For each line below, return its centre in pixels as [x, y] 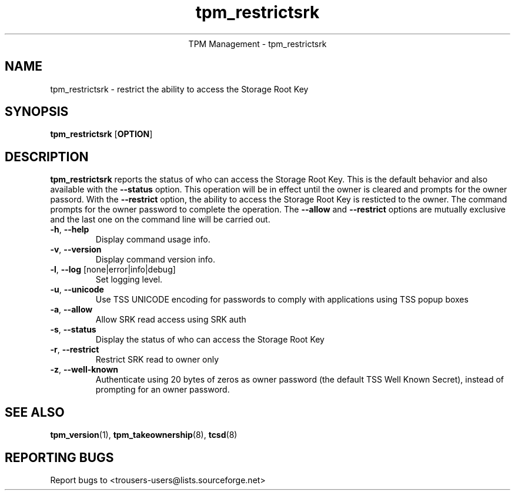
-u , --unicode [77, 290]
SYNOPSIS [37, 112]
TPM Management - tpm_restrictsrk [257, 44]
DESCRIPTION [47, 157]
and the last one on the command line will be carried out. [160, 220]
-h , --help [70, 230]
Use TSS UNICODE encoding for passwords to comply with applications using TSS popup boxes [282, 300]
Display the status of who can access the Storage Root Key [210, 340]
